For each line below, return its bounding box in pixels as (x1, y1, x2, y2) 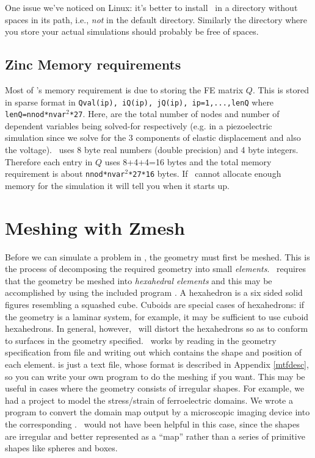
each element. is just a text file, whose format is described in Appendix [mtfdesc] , (5, 357, 309, 370)
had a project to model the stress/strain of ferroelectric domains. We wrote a (5, 393, 293, 406)
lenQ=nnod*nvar (5, 110, 67, 120)
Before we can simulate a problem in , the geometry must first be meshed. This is (5, 250, 310, 263)
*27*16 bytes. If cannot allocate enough (128, 167, 281, 180)
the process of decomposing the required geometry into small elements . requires (5, 262, 306, 275)
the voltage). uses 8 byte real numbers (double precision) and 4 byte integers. (5, 143, 299, 156)
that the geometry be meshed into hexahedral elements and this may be (5, 274, 272, 287)
